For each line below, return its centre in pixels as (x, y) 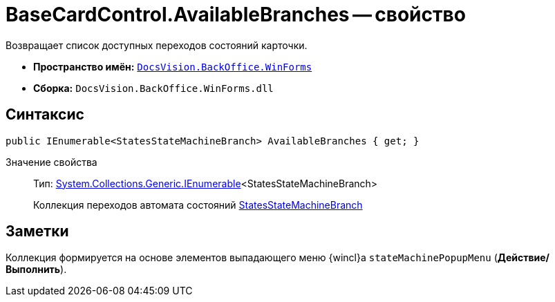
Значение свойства (51, 162)
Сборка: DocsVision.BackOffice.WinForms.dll (153, 88)
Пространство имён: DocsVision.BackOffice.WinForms (173, 66)
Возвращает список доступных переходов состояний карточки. (157, 45)
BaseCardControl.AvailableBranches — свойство (236, 15)
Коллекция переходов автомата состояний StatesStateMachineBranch (198, 205)
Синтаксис (45, 115)
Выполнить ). (36, 270)
